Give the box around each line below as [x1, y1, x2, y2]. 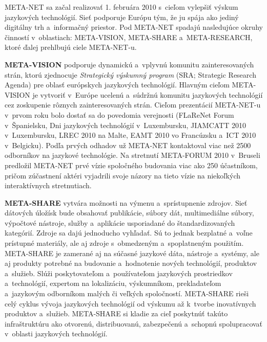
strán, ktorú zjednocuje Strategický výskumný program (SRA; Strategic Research [5, 69, 256, 80]
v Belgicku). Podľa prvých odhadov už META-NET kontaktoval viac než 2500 [5, 139, 251, 150]
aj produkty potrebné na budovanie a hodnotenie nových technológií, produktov [5, 258, 257, 268]
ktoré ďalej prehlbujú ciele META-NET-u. [5, 42, 137, 52]
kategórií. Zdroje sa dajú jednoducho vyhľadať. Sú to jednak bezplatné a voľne [5, 227, 253, 238]
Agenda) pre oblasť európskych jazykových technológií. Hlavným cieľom [5, 79, 230, 90]
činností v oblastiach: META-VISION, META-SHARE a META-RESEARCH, [5, 31, 253, 42]
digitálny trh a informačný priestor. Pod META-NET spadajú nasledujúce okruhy [5, 22, 263, 32]
